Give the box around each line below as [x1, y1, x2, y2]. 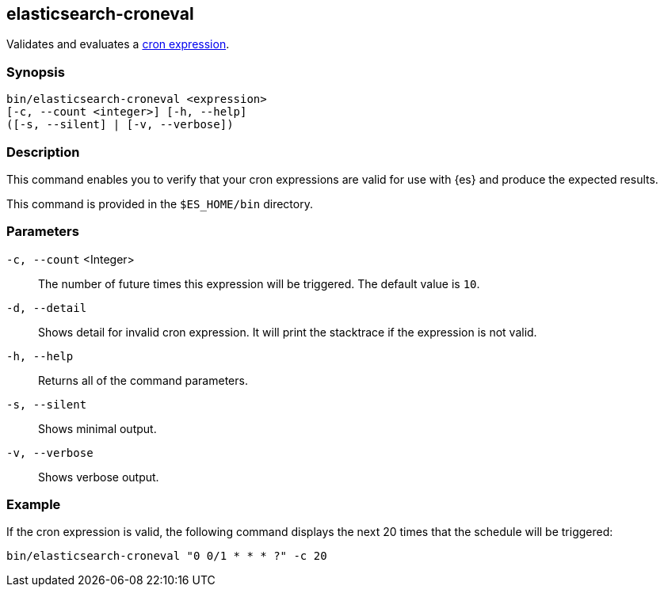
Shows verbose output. [38, 469, 159, 484]
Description [6, 143, 80, 160]
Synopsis [6, 63, 65, 80]
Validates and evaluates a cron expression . [6, 37, 230, 51]
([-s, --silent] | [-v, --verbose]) [6, 118, 234, 131]
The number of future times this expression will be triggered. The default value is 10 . [38, 276, 480, 291]
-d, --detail [6, 301, 87, 314]
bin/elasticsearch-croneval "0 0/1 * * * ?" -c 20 [6, 549, 327, 563]
